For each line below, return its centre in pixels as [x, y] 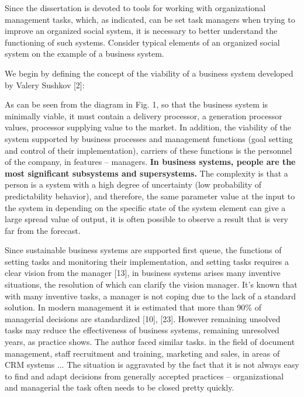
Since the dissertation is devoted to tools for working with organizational [135, 8]
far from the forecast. [43, 230]
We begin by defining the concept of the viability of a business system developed [149, 73]
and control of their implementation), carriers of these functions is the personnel [148, 150]
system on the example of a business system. [84, 53]
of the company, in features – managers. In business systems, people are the [150, 162]
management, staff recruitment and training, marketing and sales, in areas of [142, 353]
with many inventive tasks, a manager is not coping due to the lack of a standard [151, 296]
